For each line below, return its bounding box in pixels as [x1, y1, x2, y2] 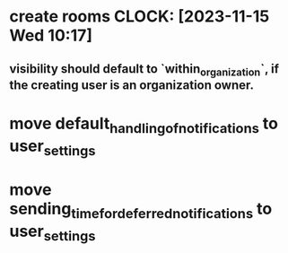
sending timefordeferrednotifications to [9, 199, 273, 222]
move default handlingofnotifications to [9, 113, 279, 136]
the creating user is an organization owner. [9, 77, 254, 92]
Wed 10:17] [9, 25, 92, 46]
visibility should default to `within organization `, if [9, 61, 280, 78]
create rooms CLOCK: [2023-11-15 [9, 6, 270, 27]
